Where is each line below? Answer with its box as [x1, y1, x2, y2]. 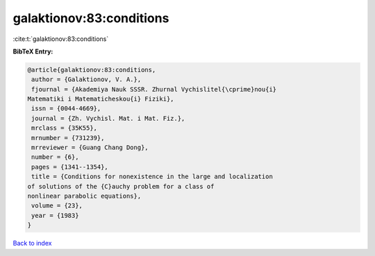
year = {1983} [31, 212, 79, 219]
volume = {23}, [31, 202, 83, 210]
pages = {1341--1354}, [31, 163, 109, 171]
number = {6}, [31, 153, 79, 161]
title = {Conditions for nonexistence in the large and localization [31, 173, 274, 180]
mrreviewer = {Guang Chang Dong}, [31, 144, 149, 152]
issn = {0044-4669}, [31, 105, 101, 112]
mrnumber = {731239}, [31, 134, 105, 142]
